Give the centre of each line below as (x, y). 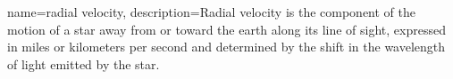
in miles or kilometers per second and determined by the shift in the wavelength (226, 47)
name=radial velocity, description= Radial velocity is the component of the (212, 12)
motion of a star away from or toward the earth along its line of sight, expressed (226, 29)
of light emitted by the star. (84, 63)
